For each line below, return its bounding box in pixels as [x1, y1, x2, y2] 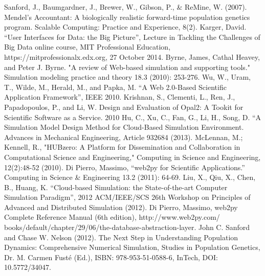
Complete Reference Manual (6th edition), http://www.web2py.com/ [4, 212, 220, 222]
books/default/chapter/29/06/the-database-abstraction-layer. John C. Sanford [4, 222, 250, 233]
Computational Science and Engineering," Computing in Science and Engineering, [4, 151, 261, 162]
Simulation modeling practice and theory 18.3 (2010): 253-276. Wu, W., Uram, [4, 72, 251, 82]
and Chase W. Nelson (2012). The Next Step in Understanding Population [4, 232, 238, 242]
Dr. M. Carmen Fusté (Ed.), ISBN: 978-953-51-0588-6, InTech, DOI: [4, 251, 218, 262]
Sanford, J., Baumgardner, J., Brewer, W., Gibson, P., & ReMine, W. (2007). [4, 2, 247, 12]
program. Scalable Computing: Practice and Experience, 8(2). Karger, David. [4, 21, 247, 32]
